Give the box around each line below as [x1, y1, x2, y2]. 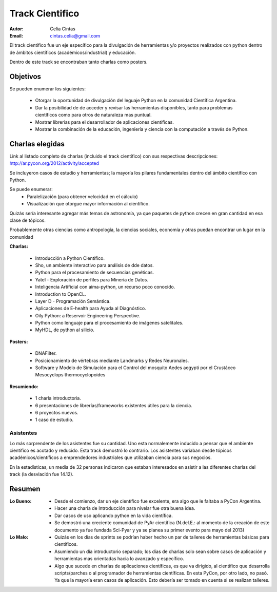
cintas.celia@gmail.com [50, 32, 101, 39]
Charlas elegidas [9, 139, 65, 148]
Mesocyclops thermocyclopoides [35, 372, 106, 378]
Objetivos [9, 72, 41, 81]
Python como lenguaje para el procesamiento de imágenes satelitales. [35, 320, 184, 326]
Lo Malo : [9, 534, 29, 540]
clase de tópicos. [9, 217, 46, 223]
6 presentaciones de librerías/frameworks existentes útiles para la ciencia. [35, 402, 192, 408]
